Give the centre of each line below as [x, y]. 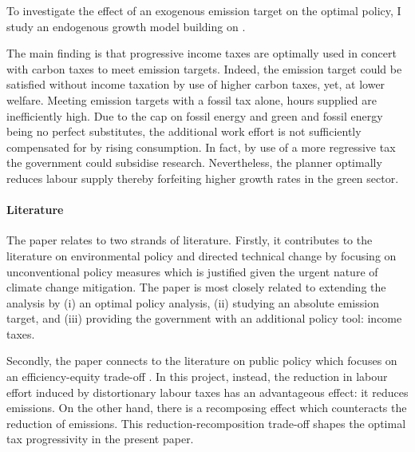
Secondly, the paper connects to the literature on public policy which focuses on [202, 361]
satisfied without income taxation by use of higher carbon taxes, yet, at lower [196, 84]
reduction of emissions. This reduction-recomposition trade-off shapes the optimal [206, 423]
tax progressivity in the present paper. [100, 439]
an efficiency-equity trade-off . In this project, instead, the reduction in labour [197, 377]
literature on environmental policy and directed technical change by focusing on [202, 255]
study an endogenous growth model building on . [126, 26]
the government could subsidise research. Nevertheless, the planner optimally [194, 163]
